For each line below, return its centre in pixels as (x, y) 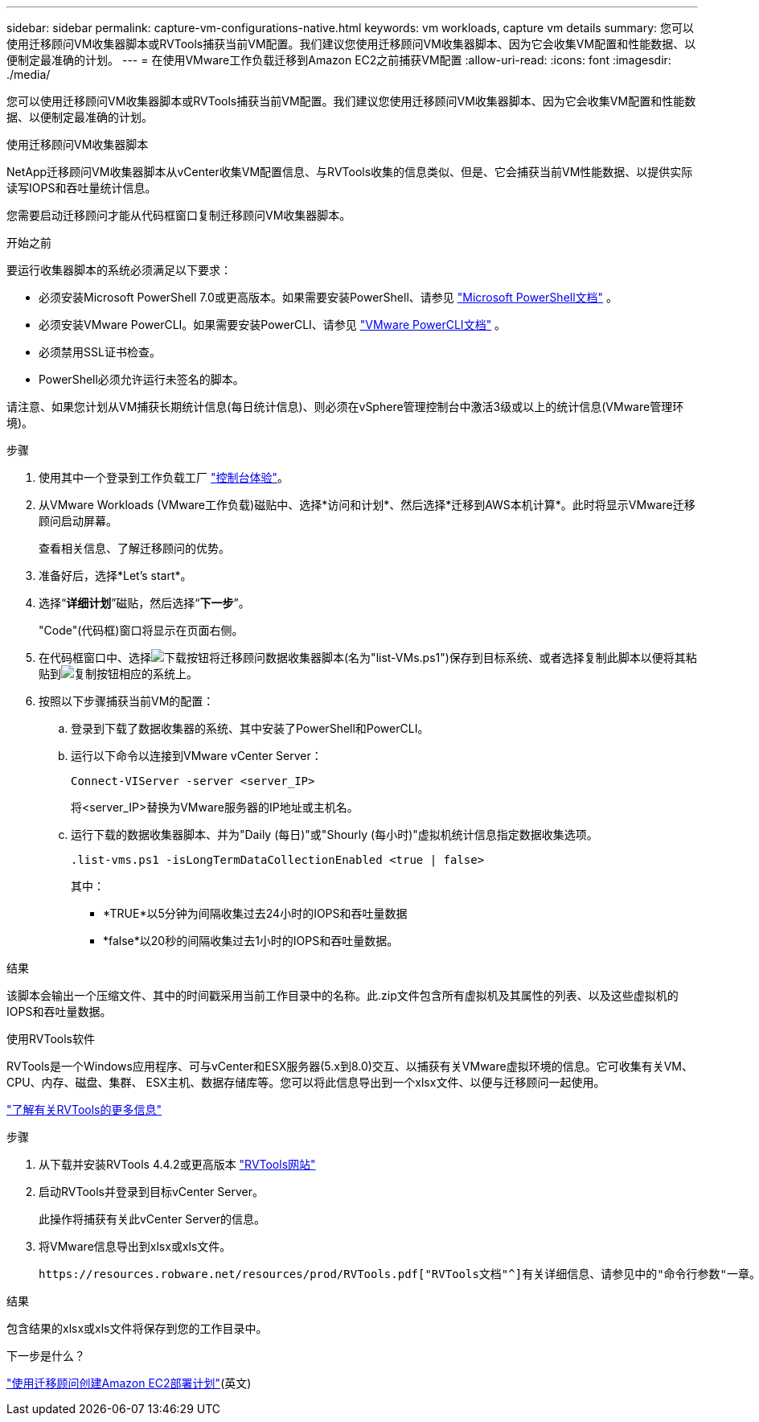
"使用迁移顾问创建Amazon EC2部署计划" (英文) (129, 1383)
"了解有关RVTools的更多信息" (84, 1110)
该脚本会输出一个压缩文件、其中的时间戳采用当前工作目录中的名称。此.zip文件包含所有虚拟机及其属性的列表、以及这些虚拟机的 (343, 995)
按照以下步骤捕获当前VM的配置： (127, 701)
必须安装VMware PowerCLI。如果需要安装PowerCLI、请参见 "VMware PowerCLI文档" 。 (273, 325)
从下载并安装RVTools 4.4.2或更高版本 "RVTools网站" (177, 1164)
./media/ (29, 74)
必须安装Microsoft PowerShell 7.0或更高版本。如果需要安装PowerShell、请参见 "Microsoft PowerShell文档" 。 (328, 297)
